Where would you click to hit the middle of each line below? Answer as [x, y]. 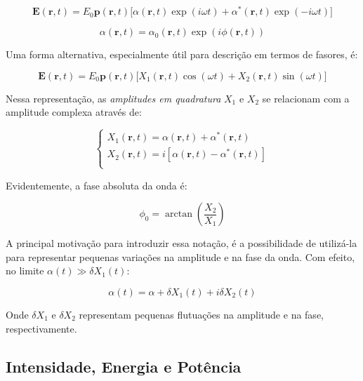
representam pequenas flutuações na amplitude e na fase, [201, 314]
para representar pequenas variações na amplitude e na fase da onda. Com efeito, [180, 256]
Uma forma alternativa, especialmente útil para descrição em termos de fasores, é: [182, 54]
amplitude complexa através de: [74, 112]
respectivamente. [41, 328]
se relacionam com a [306, 98]
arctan [179, 214]
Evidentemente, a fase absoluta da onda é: [97, 185]
